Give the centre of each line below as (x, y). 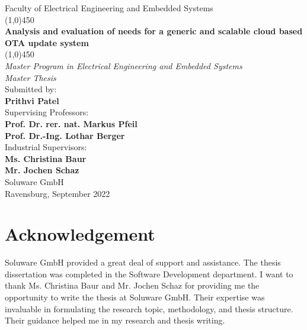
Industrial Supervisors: (46, 147)
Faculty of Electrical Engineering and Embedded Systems (109, 8)
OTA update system (47, 42)
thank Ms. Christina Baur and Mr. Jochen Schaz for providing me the (132, 285)
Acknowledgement (80, 234)
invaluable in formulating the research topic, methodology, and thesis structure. (149, 308)
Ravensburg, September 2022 (57, 193)
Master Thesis (31, 77)
